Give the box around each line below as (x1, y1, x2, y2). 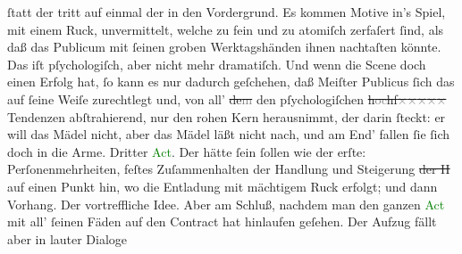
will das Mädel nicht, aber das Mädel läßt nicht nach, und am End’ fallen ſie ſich (7, 125, 450, 143)
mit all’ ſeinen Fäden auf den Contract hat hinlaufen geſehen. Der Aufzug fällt (7, 212, 437, 231)
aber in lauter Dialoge (7, 229, 128, 248)
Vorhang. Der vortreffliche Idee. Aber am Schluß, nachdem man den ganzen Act (7, 194, 445, 213)
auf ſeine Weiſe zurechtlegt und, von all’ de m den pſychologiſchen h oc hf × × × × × (7, 89, 447, 108)
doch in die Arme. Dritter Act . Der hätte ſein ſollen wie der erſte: (7, 142, 366, 160)
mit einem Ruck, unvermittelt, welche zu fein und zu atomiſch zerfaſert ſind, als (7, 20, 444, 38)
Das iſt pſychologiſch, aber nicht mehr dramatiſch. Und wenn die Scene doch (7, 54, 426, 73)
